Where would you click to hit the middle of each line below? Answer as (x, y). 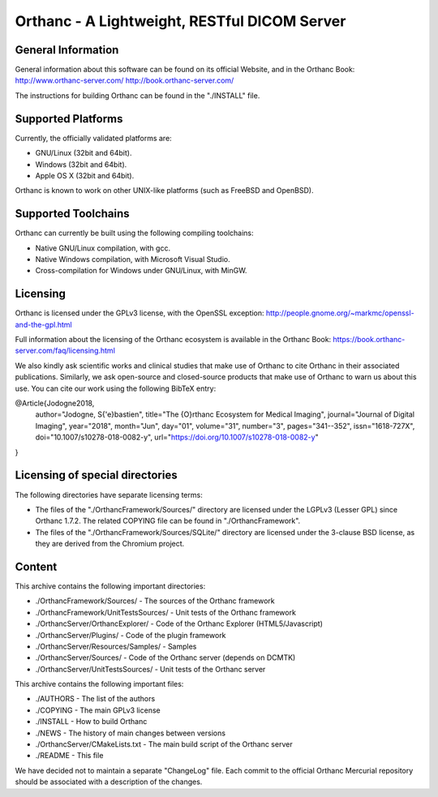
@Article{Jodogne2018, (55, 403)
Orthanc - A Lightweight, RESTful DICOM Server (180, 21)
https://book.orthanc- (369, 340)
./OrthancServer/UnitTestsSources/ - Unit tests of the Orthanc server (150, 669)
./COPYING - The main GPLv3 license (98, 710)
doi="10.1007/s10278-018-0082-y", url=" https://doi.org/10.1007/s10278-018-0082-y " (177, 437)
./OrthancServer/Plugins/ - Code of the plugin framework (131, 635)
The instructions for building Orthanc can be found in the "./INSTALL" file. (137, 95)
